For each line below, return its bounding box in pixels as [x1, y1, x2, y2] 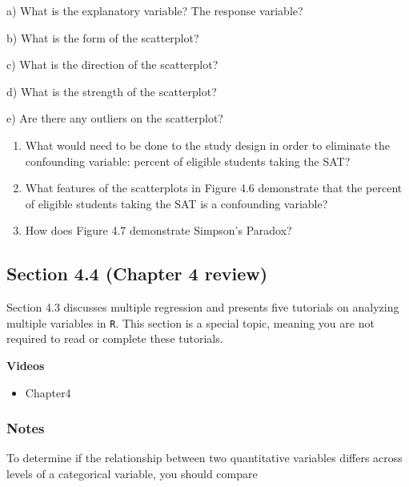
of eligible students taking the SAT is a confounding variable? [25, 195, 328, 211]
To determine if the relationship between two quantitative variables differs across [6, 449, 403, 466]
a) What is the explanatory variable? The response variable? [6, 2, 303, 18]
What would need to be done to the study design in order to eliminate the [25, 136, 391, 153]
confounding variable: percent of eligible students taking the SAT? [25, 152, 351, 169]
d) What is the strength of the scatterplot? [6, 83, 217, 99]
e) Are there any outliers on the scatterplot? [6, 110, 223, 127]
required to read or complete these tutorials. [6, 330, 223, 347]
